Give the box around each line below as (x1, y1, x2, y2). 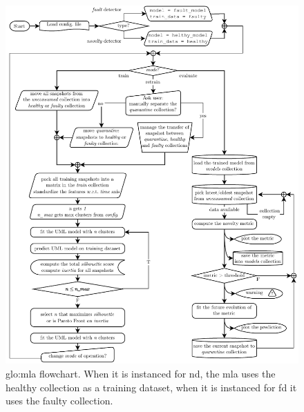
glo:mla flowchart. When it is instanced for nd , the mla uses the (6, 366, 276, 380)
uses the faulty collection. (6, 393, 113, 408)
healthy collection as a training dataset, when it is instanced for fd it (6, 380, 297, 394)
